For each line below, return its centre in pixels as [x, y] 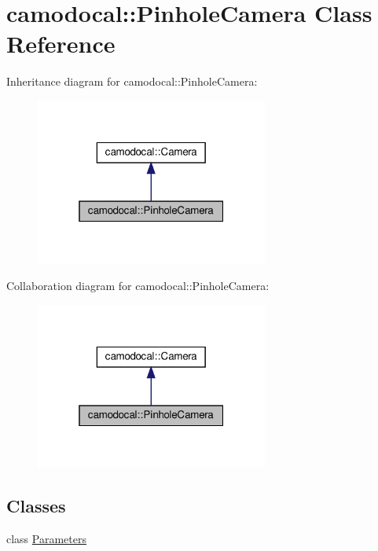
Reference [61, 44]
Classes [36, 506]
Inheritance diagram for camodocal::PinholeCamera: [132, 81]
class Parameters [46, 539]
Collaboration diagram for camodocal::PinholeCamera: [138, 286]
